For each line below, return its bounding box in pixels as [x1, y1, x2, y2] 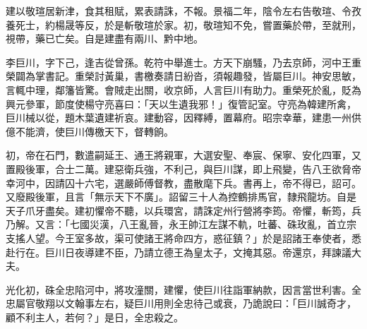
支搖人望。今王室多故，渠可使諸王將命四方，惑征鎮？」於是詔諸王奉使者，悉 [6, 230, 361, 245]
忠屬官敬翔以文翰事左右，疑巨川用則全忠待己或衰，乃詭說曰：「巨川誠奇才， [6, 296, 356, 311]
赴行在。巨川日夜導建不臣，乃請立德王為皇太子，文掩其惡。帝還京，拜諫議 [6, 244, 351, 259]
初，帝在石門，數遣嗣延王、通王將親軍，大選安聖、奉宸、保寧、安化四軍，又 [6, 148, 361, 162]
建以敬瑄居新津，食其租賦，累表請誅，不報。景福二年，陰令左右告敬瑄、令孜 [6, 4, 361, 18]
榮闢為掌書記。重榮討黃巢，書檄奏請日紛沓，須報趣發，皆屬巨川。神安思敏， [6, 68, 361, 83]
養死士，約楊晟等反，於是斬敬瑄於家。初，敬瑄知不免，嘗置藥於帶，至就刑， [6, 17, 361, 32]
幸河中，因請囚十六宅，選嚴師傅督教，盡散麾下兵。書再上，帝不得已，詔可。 [6, 175, 361, 190]
